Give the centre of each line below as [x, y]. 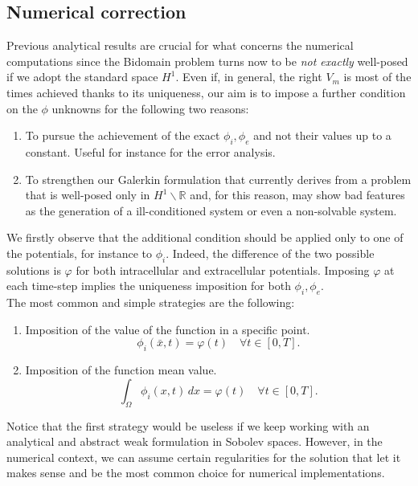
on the [22, 108]
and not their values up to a [322, 135]
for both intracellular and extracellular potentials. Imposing [223, 270]
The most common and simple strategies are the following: [151, 302]
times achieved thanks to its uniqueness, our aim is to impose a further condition [206, 92]
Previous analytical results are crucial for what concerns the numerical [180, 45]
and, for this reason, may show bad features [297, 195]
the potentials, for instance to [80, 253]
